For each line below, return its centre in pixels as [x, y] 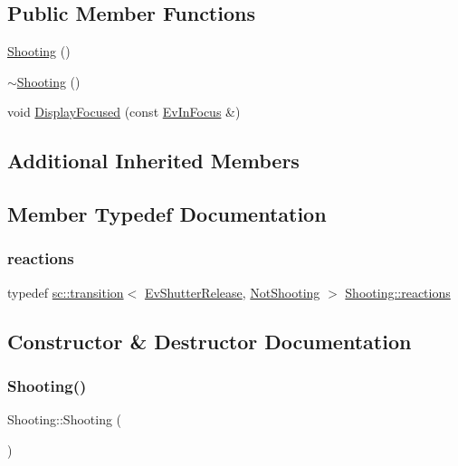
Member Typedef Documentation [167, 214]
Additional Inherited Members [153, 161]
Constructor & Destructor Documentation [210, 341]
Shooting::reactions [398, 292]
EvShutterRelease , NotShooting [232, 292]
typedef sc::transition [66, 292]
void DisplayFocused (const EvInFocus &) [124, 112]
